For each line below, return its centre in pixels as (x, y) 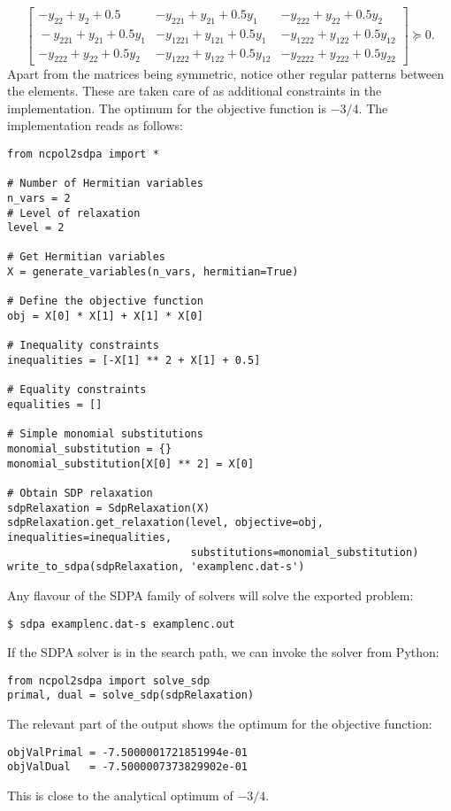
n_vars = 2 (39, 198)
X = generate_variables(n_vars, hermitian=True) (153, 272)
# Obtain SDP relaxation (80, 493)
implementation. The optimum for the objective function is (167, 108)
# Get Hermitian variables (86, 257)
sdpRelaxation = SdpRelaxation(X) (109, 508)
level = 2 (36, 228)
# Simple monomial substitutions (105, 434)
